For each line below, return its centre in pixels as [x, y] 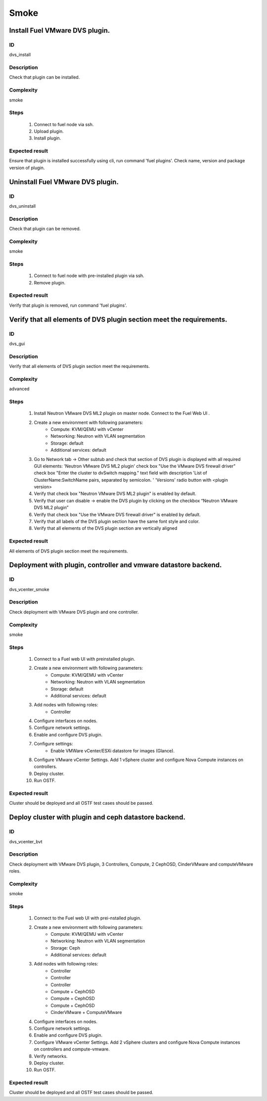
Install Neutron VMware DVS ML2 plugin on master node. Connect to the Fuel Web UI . [122, 413]
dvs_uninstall [22, 206]
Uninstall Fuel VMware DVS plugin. [64, 182]
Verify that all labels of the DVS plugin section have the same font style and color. [117, 521]
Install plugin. [47, 138]
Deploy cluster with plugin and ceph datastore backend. [97, 817]
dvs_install [20, 55]
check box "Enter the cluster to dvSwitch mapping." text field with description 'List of [120, 473]
